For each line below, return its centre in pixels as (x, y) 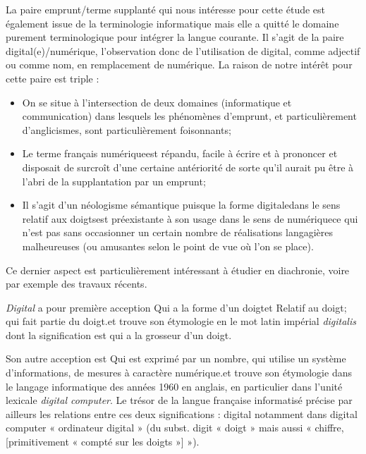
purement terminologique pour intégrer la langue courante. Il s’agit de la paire (175, 37)
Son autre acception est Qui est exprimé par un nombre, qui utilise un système (176, 358)
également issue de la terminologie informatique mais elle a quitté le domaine (172, 23)
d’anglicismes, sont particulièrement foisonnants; (127, 129)
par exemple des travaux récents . (77, 284)
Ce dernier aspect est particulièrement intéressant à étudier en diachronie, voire (178, 270)
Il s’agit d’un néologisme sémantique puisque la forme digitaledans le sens (181, 205)
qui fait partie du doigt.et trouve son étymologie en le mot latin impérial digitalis (181, 321)
